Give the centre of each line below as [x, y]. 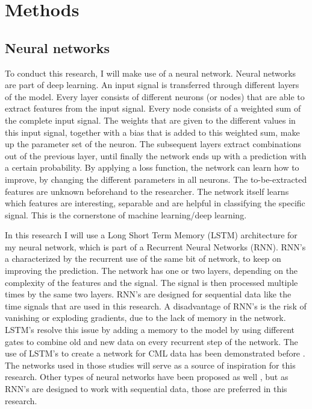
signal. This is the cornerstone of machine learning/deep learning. [126, 214]
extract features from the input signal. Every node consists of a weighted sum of [153, 108]
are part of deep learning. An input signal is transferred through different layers [152, 85]
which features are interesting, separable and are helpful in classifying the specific [155, 203]
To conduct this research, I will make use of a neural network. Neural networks [151, 73]
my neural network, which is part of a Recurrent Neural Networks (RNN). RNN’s [155, 246]
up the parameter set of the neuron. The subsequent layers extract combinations [153, 144]
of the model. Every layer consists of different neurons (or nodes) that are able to [155, 96]
